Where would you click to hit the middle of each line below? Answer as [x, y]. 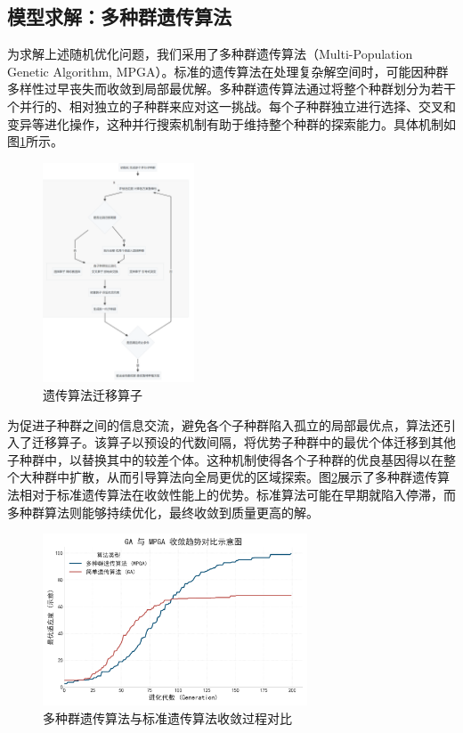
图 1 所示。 [35, 141]
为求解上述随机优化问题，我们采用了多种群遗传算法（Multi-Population [210, 54]
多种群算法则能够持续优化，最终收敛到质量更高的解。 [163, 512]
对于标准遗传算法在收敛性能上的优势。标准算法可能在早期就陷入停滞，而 [244, 494]
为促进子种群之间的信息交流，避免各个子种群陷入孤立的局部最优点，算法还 [225, 424]
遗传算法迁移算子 [93, 395]
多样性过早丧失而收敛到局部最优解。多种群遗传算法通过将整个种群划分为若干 [231, 89]
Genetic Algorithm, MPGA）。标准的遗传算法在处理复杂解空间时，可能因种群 [228, 71]
